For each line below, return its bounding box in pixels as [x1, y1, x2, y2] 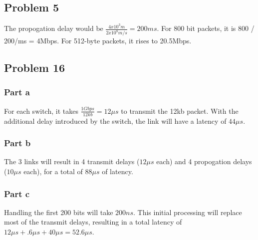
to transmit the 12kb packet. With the [121, 105, 239, 116]
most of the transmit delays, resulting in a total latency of [4, 217, 182, 227]
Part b [4, 137, 31, 149]
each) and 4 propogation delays [156, 156, 252, 167]
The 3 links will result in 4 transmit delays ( [4, 156, 140, 167]
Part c [4, 187, 30, 200]
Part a [4, 86, 30, 98]
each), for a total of [23, 166, 83, 176]
